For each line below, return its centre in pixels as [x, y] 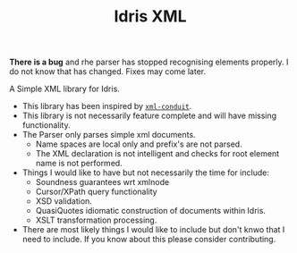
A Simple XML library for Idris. [65, 89]
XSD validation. [64, 201]
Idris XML [150, 17]
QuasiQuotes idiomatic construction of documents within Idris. [151, 211]
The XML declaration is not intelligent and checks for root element [157, 154]
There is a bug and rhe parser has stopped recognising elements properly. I [149, 62]
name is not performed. [79, 164]
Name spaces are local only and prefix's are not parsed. [139, 144]
